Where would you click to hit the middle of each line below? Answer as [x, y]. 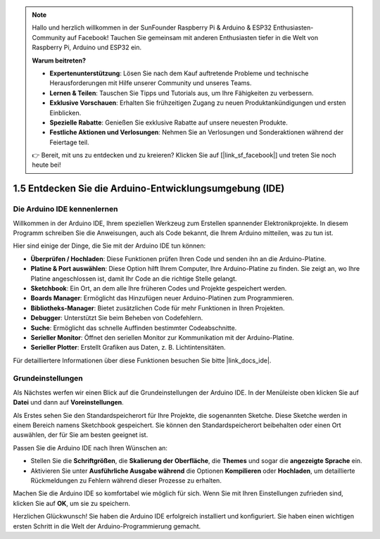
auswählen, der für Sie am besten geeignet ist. [81, 435]
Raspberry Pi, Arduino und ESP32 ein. [87, 47]
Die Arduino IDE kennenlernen [65, 209]
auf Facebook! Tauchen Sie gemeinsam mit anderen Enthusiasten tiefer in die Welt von [193, 37]
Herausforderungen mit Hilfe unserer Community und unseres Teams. [151, 83]
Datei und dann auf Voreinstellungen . [69, 402]
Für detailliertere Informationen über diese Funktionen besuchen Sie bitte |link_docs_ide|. [142, 360]
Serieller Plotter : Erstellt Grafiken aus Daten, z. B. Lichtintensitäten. [128, 348]
